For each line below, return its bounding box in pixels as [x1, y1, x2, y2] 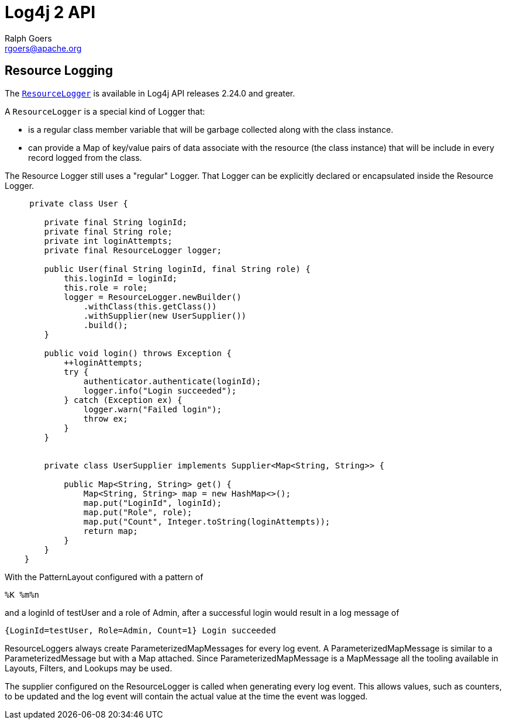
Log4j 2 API [5, 2, 96, 22]
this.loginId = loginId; [64, 273, 178, 283]
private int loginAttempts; [44, 236, 173, 246]
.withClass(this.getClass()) [83, 301, 217, 311]
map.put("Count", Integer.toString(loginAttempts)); [83, 516, 331, 526]
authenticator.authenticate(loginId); [83, 376, 261, 386]
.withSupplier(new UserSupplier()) [83, 311, 247, 320]
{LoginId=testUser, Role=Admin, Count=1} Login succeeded [5, 625, 276, 635]
